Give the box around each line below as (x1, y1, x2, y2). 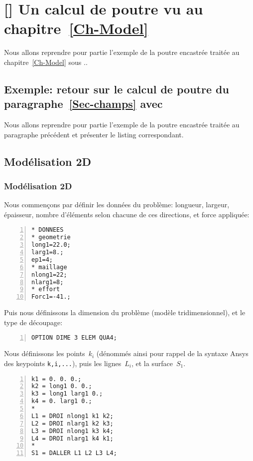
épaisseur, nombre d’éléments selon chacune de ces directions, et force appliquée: (4, 209, 250, 219)
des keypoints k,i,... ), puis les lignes (4, 358, 122, 368)
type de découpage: (4, 317, 63, 327)
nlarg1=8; (31, 278, 64, 286)
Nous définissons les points (4, 348, 85, 359)
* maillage (31, 263, 67, 271)
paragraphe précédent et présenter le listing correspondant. (4, 129, 184, 139)
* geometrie (31, 234, 71, 241)
